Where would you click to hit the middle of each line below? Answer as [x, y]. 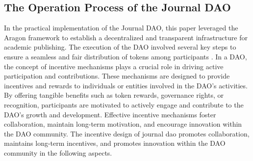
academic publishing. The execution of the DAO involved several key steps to [120, 47]
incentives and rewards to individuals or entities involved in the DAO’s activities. [126, 85]
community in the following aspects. [58, 152]
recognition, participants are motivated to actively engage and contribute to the [124, 104]
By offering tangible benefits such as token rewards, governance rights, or [114, 95]
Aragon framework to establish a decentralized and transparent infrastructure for [126, 37]
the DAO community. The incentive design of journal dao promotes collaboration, [127, 133]
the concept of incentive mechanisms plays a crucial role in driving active [114, 66]
